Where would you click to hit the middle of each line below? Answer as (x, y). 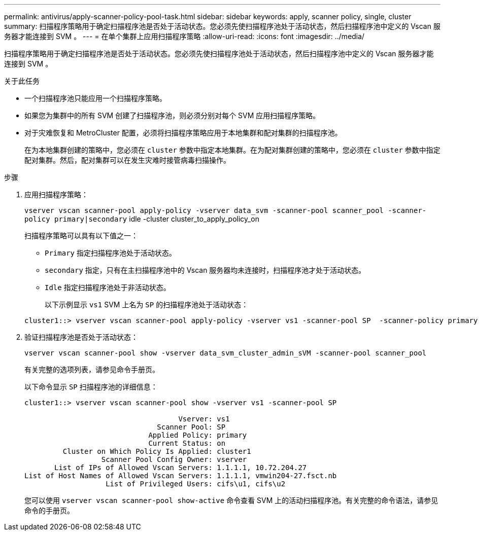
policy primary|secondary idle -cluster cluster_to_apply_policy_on (142, 219)
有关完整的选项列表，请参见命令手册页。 (92, 369)
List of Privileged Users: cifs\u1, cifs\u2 (196, 484)
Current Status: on (187, 443)
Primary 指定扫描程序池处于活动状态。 (110, 253)
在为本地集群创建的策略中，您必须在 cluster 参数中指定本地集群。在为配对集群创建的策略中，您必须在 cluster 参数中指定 (232, 150)
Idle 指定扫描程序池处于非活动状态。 (108, 287)
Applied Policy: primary (198, 435)
